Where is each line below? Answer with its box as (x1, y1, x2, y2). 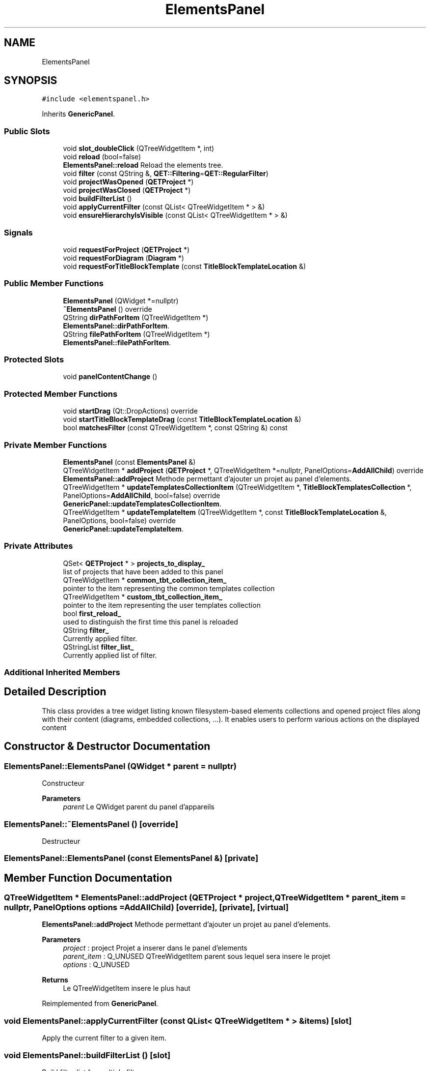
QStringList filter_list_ (63, 642, 134, 651)
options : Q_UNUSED (63, 960, 130, 969)
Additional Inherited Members (4, 667, 120, 678)
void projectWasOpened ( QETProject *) (63, 178, 194, 186)
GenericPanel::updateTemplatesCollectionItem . (63, 499, 221, 508)
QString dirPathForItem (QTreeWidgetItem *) (63, 313, 209, 322)
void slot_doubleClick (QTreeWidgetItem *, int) (63, 144, 215, 153)
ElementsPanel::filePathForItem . (63, 338, 171, 347)
